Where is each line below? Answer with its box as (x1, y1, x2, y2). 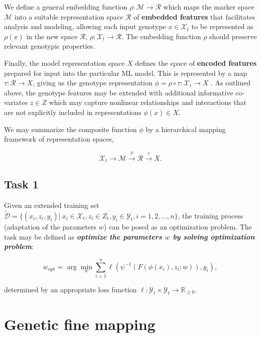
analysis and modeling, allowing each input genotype (4, 21, 166, 32)
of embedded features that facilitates (134, 11, 255, 22)
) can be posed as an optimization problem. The (103, 221, 252, 232)
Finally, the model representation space (4, 57, 125, 68)
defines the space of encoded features (135, 57, 257, 68)
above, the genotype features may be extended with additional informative (4, 87, 233, 97)
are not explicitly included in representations (4, 106, 142, 117)
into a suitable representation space (14, 11, 123, 22)
